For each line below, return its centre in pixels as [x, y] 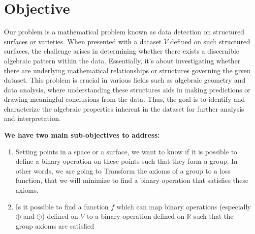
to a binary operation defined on [136, 216]
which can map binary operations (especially [184, 206]
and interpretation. [32, 118]
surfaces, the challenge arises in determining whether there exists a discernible [122, 51]
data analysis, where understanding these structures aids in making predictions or [127, 89]
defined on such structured [210, 41]
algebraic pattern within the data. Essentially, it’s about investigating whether [122, 60]
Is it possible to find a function [62, 206]
